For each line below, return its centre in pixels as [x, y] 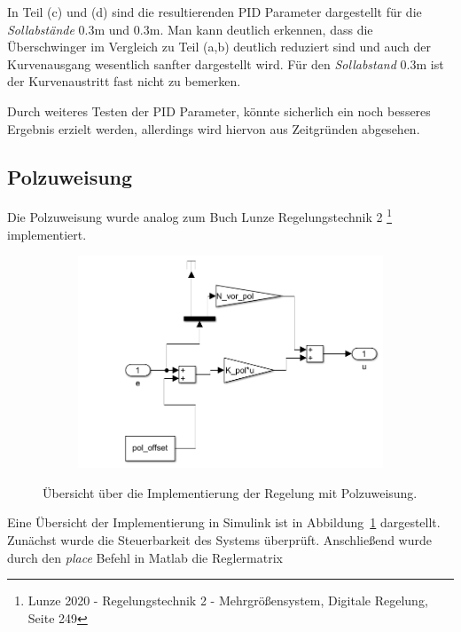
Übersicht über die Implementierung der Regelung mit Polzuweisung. [230, 492]
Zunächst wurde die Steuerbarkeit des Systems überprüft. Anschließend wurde [219, 540]
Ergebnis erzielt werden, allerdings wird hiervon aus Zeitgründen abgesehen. [214, 128]
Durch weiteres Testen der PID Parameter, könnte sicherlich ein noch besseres [219, 111]
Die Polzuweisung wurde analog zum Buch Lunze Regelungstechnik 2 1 [199, 216]
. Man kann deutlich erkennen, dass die [266, 29]
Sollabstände [41, 29]
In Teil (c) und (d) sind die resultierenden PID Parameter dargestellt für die [215, 12]
